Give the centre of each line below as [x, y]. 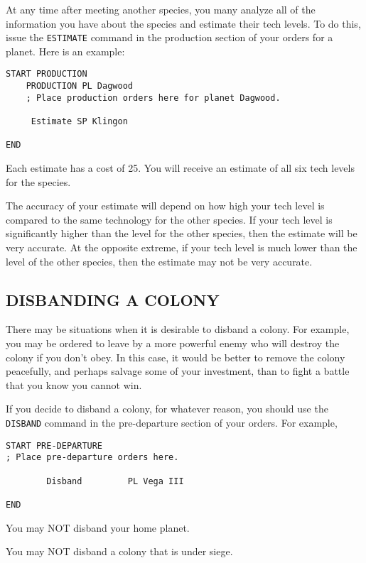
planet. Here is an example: [65, 51]
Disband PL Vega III [115, 481]
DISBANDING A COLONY [113, 299]
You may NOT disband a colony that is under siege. [119, 551]
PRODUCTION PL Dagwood [79, 86]
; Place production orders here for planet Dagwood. [153, 98]
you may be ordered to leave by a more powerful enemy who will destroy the [173, 343]
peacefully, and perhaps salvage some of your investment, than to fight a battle [178, 371]
